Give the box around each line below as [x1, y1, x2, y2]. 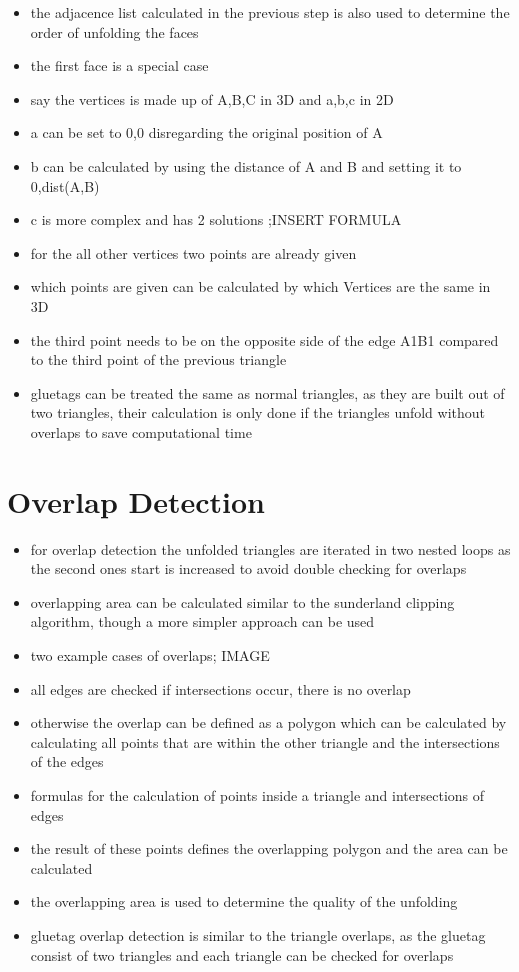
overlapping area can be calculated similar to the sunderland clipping [30, 591, 455, 612]
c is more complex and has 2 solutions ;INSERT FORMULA [30, 209, 402, 230]
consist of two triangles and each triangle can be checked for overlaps [30, 944, 454, 965]
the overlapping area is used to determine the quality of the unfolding [30, 891, 458, 912]
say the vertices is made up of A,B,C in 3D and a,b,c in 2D [30, 88, 394, 109]
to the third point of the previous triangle [30, 349, 287, 370]
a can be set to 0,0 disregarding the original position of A [30, 122, 383, 143]
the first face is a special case [30, 55, 209, 76]
